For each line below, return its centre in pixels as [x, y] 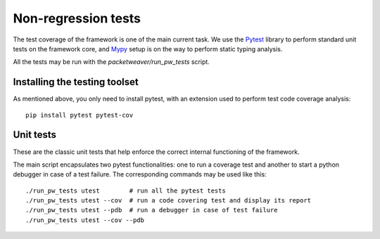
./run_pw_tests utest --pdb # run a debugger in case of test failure [152, 210]
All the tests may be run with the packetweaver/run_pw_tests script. [112, 62]
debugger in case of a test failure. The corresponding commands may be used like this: [140, 174]
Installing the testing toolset [76, 82]
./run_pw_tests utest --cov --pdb [85, 220]
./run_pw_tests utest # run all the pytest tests [126, 190]
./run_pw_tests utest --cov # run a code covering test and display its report [169, 201]
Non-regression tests [77, 18]
